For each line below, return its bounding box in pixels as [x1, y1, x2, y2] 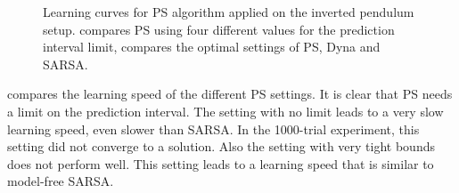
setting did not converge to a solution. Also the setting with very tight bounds [7, 137, 435, 156]
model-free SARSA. [7, 172, 114, 190]
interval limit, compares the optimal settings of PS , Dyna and [43, 37, 381, 56]
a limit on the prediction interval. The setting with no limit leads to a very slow [7, 101, 444, 120]
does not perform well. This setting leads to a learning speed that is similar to [7, 154, 434, 173]
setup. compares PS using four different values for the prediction [43, 20, 395, 38]
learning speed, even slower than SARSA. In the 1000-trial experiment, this [7, 119, 420, 138]
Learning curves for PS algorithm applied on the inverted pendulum [43, 3, 414, 20]
